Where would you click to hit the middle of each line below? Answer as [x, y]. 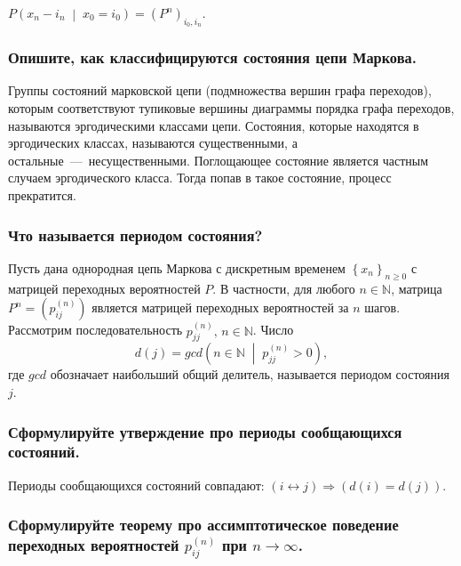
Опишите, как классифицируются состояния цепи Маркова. [212, 57]
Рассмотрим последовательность [95, 330]
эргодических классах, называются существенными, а [153, 143]
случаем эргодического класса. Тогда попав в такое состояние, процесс [200, 178]
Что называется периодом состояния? [135, 234]
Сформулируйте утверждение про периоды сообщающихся [205, 431]
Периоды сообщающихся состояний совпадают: [136, 485]
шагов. [382, 307]
